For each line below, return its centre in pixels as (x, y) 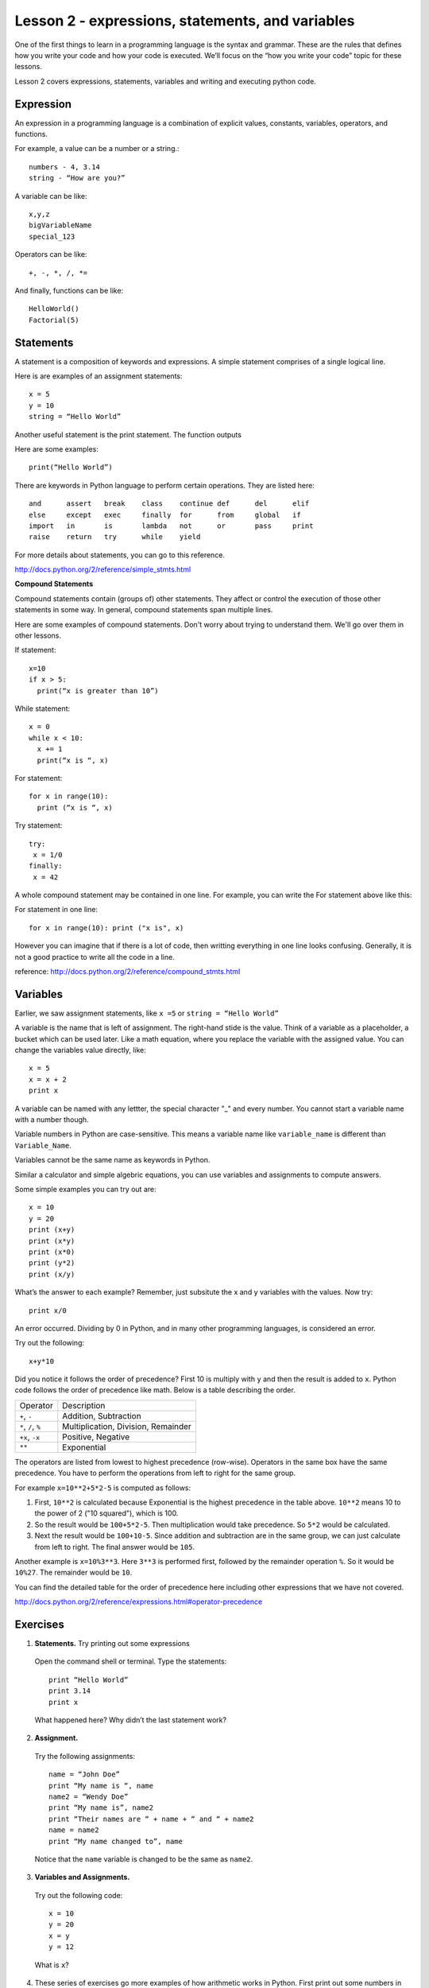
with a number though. (52, 1120)
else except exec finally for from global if (165, 514)
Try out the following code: (79, 1895)
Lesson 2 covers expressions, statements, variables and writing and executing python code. (166, 81)
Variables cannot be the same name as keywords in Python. (112, 1160)
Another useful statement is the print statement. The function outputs (128, 434)
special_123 (52, 236)
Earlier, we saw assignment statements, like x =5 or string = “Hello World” (147, 1013)
